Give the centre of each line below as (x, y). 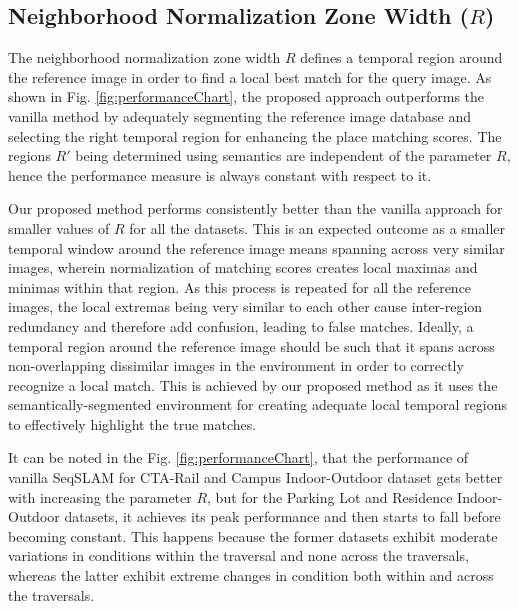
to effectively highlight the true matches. (132, 423)
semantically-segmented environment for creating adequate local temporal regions (257, 404)
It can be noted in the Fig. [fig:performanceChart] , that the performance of (238, 457)
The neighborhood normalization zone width (144, 57)
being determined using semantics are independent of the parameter (283, 155)
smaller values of (59, 227)
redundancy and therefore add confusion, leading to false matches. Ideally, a (241, 325)
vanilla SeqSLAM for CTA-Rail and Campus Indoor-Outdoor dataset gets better (255, 477)
